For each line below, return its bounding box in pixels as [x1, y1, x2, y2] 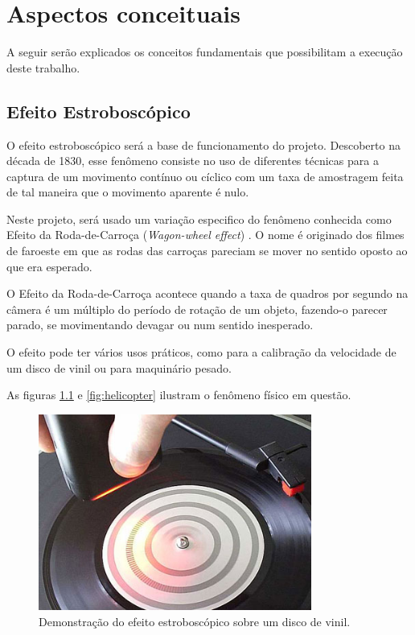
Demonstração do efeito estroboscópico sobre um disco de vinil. [39, 612, 351, 629]
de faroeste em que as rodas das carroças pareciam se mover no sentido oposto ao [6, 242, 408, 259]
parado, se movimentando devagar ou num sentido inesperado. [6, 316, 314, 333]
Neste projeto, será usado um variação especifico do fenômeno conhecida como [6, 210, 392, 227]
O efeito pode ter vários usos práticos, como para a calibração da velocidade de [6, 344, 397, 361]
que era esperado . [6, 258, 92, 274]
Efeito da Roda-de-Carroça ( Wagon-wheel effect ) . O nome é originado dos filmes [6, 226, 405, 243]
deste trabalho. [6, 59, 80, 76]
